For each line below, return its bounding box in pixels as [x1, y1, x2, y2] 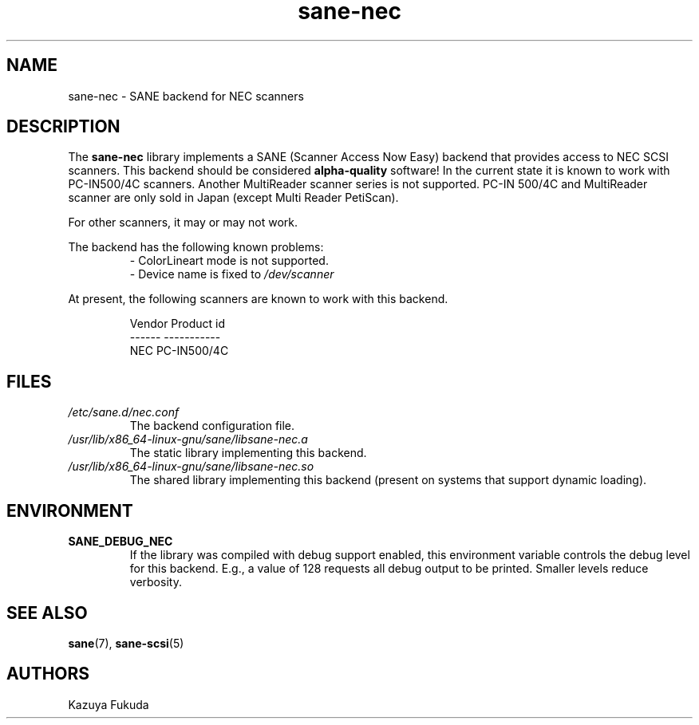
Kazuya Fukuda [68, 697, 149, 711]
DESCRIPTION [6, 116, 120, 137]
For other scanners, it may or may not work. [68, 215, 298, 230]
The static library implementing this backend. [129, 446, 367, 460]
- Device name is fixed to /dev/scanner [129, 267, 334, 282]
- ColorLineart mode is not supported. [129, 254, 329, 268]
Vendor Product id [129, 317, 226, 331]
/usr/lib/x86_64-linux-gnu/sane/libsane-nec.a [68, 432, 308, 447]
